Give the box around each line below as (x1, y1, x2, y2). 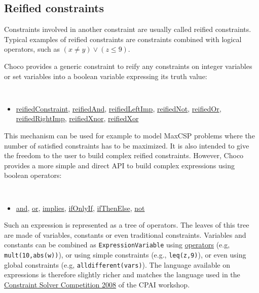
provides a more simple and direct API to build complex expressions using (4, 160, 235, 170)
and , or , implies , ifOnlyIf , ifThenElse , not (16, 202, 145, 213)
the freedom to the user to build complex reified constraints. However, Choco (4, 150, 244, 161)
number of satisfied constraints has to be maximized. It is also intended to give (4, 140, 249, 151)
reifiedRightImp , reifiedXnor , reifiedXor (16, 113, 139, 124)
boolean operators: (4, 170, 62, 180)
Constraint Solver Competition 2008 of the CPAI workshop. (4, 279, 190, 289)
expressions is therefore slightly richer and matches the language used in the (4, 269, 240, 280)
